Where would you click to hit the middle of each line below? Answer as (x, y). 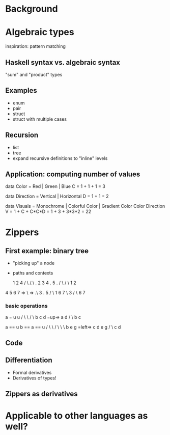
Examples (21, 90)
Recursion (22, 135)
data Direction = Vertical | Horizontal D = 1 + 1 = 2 (57, 196)
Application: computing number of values (73, 174)
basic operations (26, 306)
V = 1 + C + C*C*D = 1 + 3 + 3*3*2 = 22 (48, 211)
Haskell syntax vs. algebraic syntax (63, 62)
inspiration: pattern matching (36, 46)
